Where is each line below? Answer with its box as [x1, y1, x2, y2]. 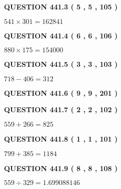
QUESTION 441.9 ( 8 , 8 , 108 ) [4, 163, 118, 173]
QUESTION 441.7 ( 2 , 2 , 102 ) [4, 104, 118, 115]
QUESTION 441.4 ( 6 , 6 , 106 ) [4, 30, 118, 40]
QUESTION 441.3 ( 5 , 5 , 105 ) [4, 1, 118, 11]
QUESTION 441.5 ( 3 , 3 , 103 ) [4, 59, 118, 69]
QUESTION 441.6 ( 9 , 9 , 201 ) [4, 87, 118, 98]
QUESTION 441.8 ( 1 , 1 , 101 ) [4, 133, 118, 144]
